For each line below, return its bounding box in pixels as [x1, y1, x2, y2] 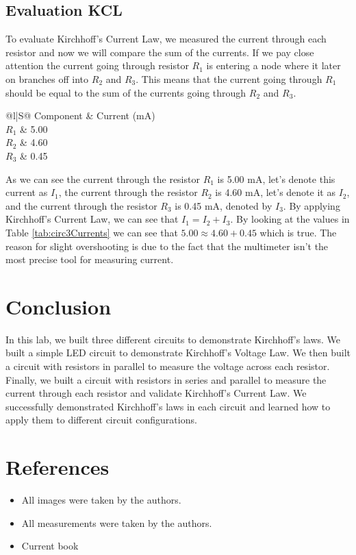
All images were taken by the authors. [21, 493, 181, 507]
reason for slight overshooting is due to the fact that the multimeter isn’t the [5, 238, 329, 253]
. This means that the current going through [136, 71, 322, 86]
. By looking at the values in [230, 212, 350, 226]
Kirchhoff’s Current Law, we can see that [5, 212, 179, 226]
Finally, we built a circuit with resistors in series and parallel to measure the [5, 372, 327, 386]
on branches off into [5, 71, 89, 86]
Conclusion [5, 292, 112, 320]
